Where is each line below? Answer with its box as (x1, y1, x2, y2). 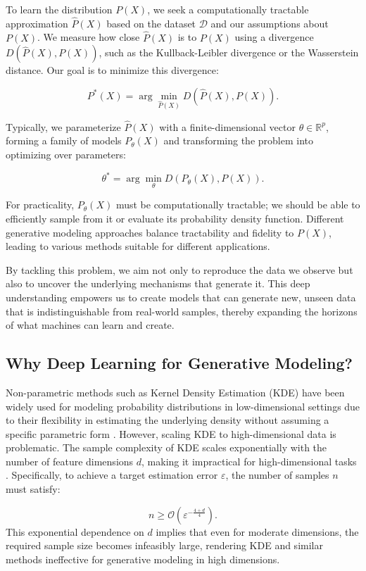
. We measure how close (37, 30, 140, 44)
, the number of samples (225, 468, 329, 482)
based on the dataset (106, 15, 196, 30)
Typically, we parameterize (6, 119, 121, 134)
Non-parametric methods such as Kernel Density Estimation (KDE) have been (6, 384, 345, 399)
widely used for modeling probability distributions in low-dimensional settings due (6, 399, 360, 413)
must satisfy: (6, 482, 61, 496)
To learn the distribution (6, 2, 113, 16)
